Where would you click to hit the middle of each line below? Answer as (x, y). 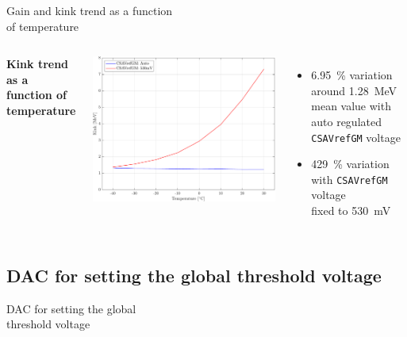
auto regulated (346, 121)
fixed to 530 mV (351, 211)
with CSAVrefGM (349, 179)
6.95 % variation (352, 75)
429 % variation (350, 164)
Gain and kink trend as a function (90, 10)
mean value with (351, 106)
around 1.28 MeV (354, 90)
